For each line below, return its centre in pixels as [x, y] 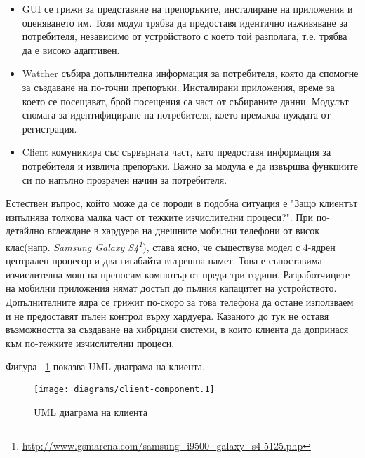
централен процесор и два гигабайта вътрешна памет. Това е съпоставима [164, 261]
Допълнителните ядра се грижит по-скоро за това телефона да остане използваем [180, 301]
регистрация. [49, 128]
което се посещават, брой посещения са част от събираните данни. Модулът [185, 101]
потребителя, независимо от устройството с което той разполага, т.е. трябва [185, 36]
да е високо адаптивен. [71, 49]
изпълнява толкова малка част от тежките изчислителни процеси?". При [159, 216]
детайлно [25, 230]
